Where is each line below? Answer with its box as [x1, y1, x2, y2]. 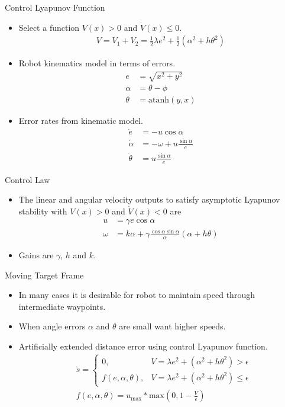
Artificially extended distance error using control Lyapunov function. [18, 339, 268, 352]
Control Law [5, 173, 50, 185]
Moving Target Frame [5, 268, 84, 281]
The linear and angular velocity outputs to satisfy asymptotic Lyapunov [18, 193, 280, 206]
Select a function [18, 21, 80, 33]
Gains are [18, 248, 54, 261]
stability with [18, 204, 67, 217]
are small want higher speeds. [119, 320, 226, 332]
